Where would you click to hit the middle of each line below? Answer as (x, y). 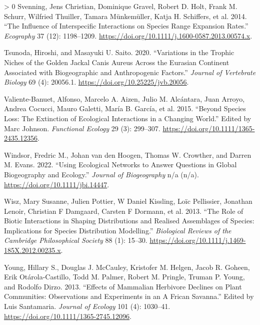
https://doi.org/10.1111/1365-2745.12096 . (68, 316)
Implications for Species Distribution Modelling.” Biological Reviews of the (118, 230)
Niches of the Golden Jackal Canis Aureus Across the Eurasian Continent (117, 62)
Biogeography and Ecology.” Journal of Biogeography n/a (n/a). (101, 174)
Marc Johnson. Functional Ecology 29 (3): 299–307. (82, 128)
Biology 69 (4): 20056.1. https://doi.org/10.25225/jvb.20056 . (96, 82)
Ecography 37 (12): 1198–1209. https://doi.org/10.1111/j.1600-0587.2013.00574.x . (128, 35)
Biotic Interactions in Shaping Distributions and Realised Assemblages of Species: (129, 221)
